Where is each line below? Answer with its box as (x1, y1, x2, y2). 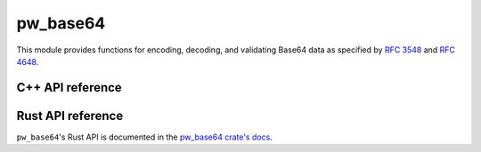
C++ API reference (16, 80, 122, 95)
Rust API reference (16, 108, 124, 124)
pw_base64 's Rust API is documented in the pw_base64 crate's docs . (16, 132, 273, 142)
